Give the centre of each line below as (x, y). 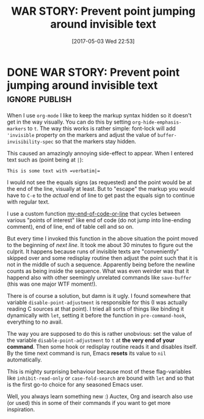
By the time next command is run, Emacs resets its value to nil (87, 353)
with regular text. (28, 202)
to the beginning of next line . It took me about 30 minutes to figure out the (100, 245)
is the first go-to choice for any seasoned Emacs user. (75, 384)
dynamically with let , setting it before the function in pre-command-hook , (97, 315)
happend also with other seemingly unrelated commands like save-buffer (99, 277)
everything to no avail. (35, 322)
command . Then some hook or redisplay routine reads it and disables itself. (102, 346)
